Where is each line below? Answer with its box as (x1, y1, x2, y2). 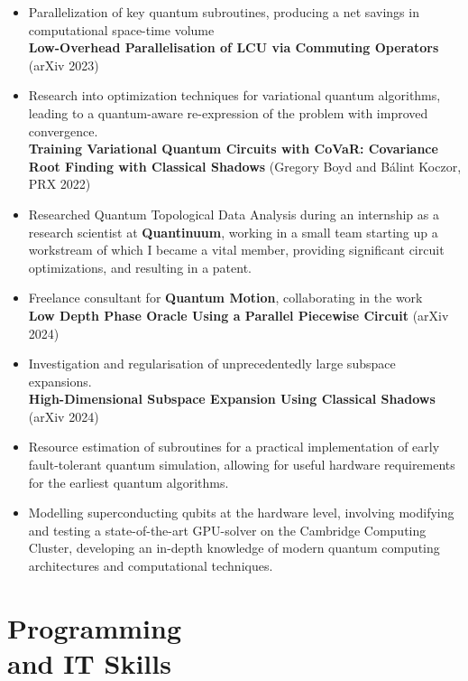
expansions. (28, 371, 92, 390)
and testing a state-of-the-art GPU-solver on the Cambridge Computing (28, 520, 427, 539)
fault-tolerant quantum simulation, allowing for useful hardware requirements (28, 455, 455, 474)
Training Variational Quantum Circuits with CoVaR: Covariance (28, 139, 438, 158)
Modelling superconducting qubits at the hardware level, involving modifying (28, 503, 454, 522)
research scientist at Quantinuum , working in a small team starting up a (28, 222, 438, 241)
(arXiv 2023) (28, 55, 99, 74)
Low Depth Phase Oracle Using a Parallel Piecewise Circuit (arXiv (28, 305, 449, 324)
